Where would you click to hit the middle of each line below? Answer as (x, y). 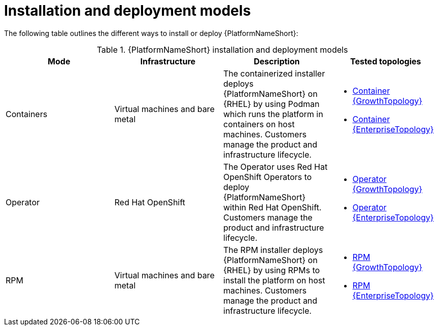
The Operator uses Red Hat (276, 167)
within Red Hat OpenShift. (273, 207)
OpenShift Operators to (268, 177)
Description (277, 61)
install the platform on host (274, 280)
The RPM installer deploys (273, 250)
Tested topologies (385, 61)
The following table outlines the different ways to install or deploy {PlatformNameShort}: (151, 33)
